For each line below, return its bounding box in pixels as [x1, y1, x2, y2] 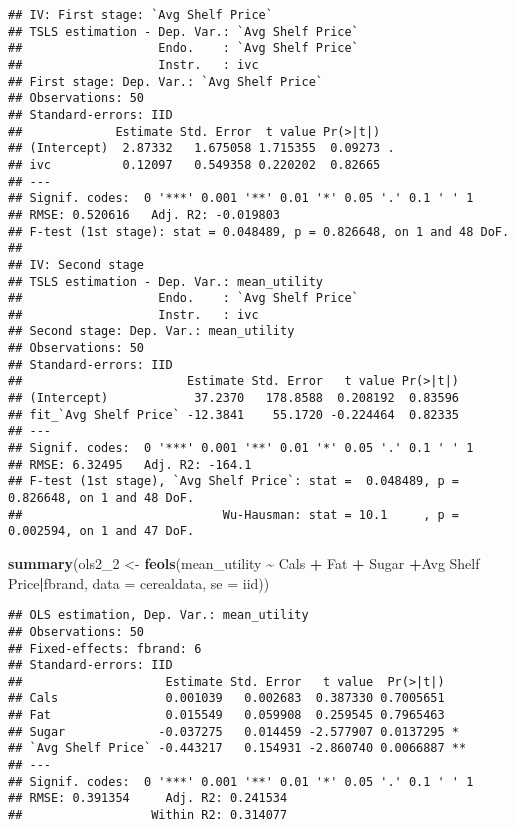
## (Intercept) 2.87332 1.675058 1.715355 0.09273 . [8, 141, 395, 156]
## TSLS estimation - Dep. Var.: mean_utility [8, 274, 323, 289]
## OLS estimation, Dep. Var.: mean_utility [8, 608, 309, 623]
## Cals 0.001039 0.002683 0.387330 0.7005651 [8, 691, 445, 706]
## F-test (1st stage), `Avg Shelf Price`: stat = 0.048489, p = [8, 474, 460, 489]
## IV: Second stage [8, 257, 145, 272]
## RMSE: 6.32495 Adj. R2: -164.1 [8, 457, 252, 472]
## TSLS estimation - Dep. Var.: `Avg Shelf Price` [8, 24, 359, 39]
